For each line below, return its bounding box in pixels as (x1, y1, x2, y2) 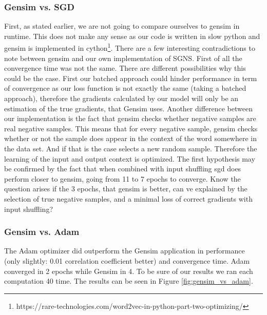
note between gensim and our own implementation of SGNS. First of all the (4, 52, 242, 63)
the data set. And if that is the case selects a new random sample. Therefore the (4, 143, 257, 153)
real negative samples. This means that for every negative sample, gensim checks (4, 123, 258, 133)
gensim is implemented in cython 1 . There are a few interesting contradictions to (4, 41, 255, 53)
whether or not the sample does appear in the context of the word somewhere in (4, 133, 257, 144)
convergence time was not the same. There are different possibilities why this (4, 63, 246, 73)
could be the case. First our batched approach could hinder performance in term (4, 72, 257, 83)
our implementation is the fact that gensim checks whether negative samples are (4, 113, 256, 124)
